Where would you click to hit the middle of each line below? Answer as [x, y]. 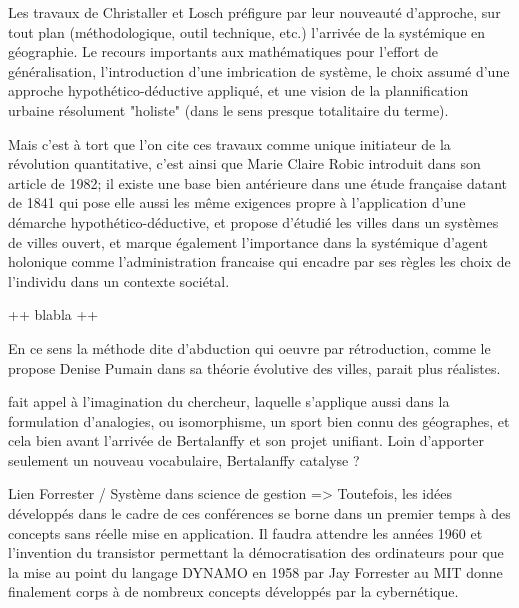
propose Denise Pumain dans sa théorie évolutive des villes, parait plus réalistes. [254, 367]
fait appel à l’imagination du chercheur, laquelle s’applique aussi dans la [229, 401]
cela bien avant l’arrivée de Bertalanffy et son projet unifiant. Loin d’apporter [246, 440]
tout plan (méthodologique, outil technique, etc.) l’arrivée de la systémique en [247, 31]
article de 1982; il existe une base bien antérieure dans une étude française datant [257, 182]
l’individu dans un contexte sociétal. [119, 280]
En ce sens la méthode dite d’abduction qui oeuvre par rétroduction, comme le [249, 347]
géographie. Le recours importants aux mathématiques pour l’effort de [223, 51]
